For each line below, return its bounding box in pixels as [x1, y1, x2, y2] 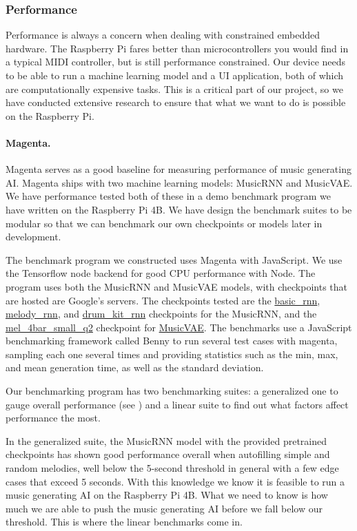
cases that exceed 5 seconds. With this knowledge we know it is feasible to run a [6, 474, 345, 488]
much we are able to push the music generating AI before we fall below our [6, 501, 323, 515]
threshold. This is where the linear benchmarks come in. [6, 514, 243, 529]
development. [6, 229, 61, 244]
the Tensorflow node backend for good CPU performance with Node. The [6, 266, 316, 280]
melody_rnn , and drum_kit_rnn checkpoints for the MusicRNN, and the [6, 306, 317, 321]
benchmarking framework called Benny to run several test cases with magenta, [6, 333, 338, 348]
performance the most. [6, 410, 101, 425]
